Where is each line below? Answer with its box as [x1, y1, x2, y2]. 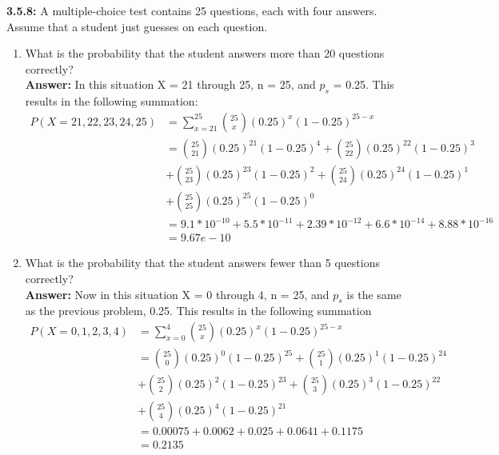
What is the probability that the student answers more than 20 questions [25, 45, 385, 62]
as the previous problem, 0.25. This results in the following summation [25, 302, 372, 319]
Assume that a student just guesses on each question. [6, 18, 268, 34]
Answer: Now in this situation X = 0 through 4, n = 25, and [25, 285, 329, 302]
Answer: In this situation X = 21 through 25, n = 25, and [25, 76, 316, 93]
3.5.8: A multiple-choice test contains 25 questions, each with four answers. [6, 2, 377, 18]
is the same [346, 285, 401, 302]
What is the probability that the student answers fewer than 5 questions [25, 254, 380, 271]
